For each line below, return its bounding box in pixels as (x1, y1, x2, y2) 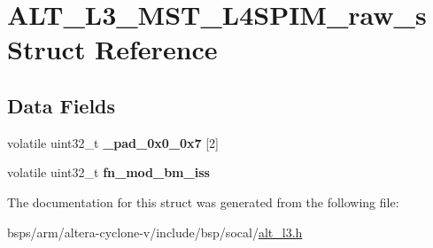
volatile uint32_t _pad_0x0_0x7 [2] (7, 133, 219, 151)
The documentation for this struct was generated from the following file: (7, 192, 399, 211)
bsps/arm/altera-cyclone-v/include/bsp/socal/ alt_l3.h (7, 222, 303, 241)
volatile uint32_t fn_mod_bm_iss (7, 163, 210, 182)
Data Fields (7, 91, 116, 119)
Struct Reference (7, 31, 218, 67)
